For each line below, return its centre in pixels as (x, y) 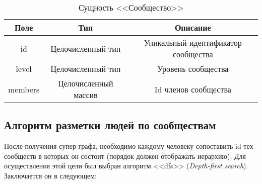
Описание (193, 27)
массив (86, 95)
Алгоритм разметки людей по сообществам (110, 125)
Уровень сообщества (193, 69)
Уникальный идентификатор (193, 42)
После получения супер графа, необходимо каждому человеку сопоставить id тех (129, 146)
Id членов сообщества (193, 89)
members (24, 89)
